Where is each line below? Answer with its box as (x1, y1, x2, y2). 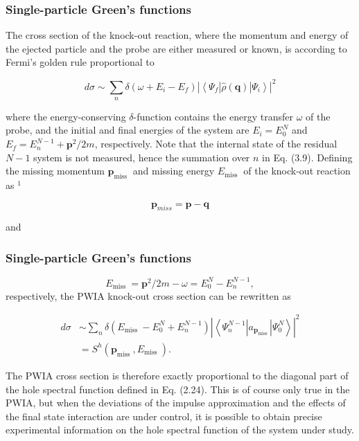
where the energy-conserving (6, 109, 126, 123)
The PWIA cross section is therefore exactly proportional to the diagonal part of (6, 368, 349, 382)
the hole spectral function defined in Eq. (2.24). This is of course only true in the (6, 381, 350, 396)
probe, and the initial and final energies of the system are (6, 123, 249, 137)
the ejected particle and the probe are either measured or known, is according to (6, 41, 347, 55)
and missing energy (132, 163, 215, 178)
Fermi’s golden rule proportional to (6, 55, 155, 69)
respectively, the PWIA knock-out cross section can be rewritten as (6, 288, 291, 303)
